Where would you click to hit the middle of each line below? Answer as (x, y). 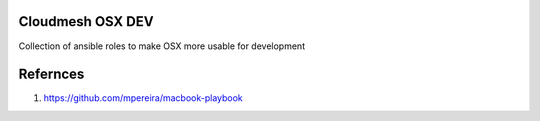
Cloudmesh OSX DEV (86, 21)
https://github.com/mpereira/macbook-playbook (143, 98)
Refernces (51, 74)
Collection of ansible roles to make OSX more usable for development (161, 46)
